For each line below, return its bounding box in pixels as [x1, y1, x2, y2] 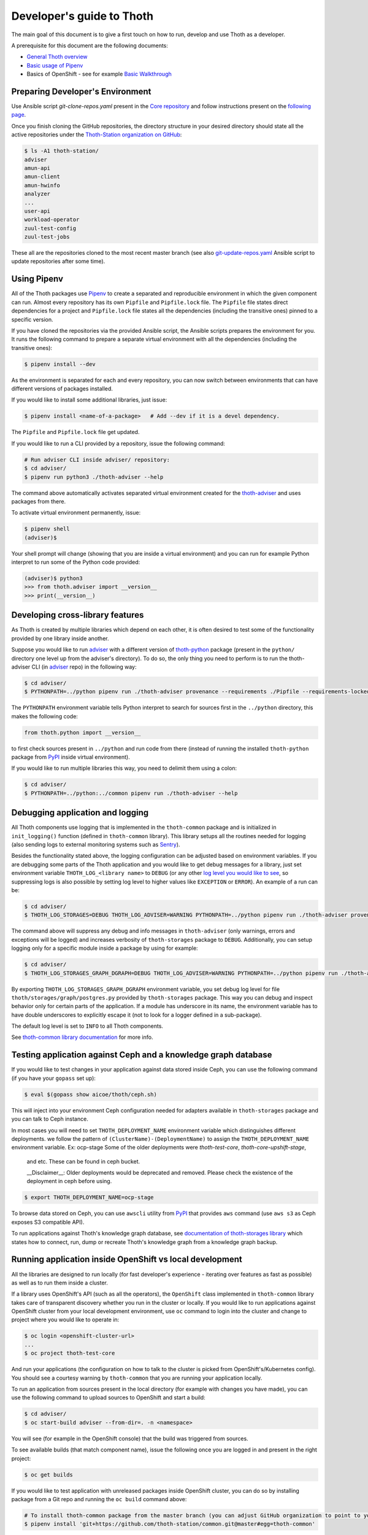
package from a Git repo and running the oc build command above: [11, 1495, 187, 1502]
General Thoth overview [26, 53, 88, 61]
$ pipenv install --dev [24, 360, 96, 368]
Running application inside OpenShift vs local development [11, 1254, 242, 1265]
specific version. [11, 316, 53, 323]
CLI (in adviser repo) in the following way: [31, 663, 137, 670]
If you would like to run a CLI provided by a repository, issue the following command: [11, 440, 225, 447]
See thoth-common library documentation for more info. [11, 1033, 153, 1041]
